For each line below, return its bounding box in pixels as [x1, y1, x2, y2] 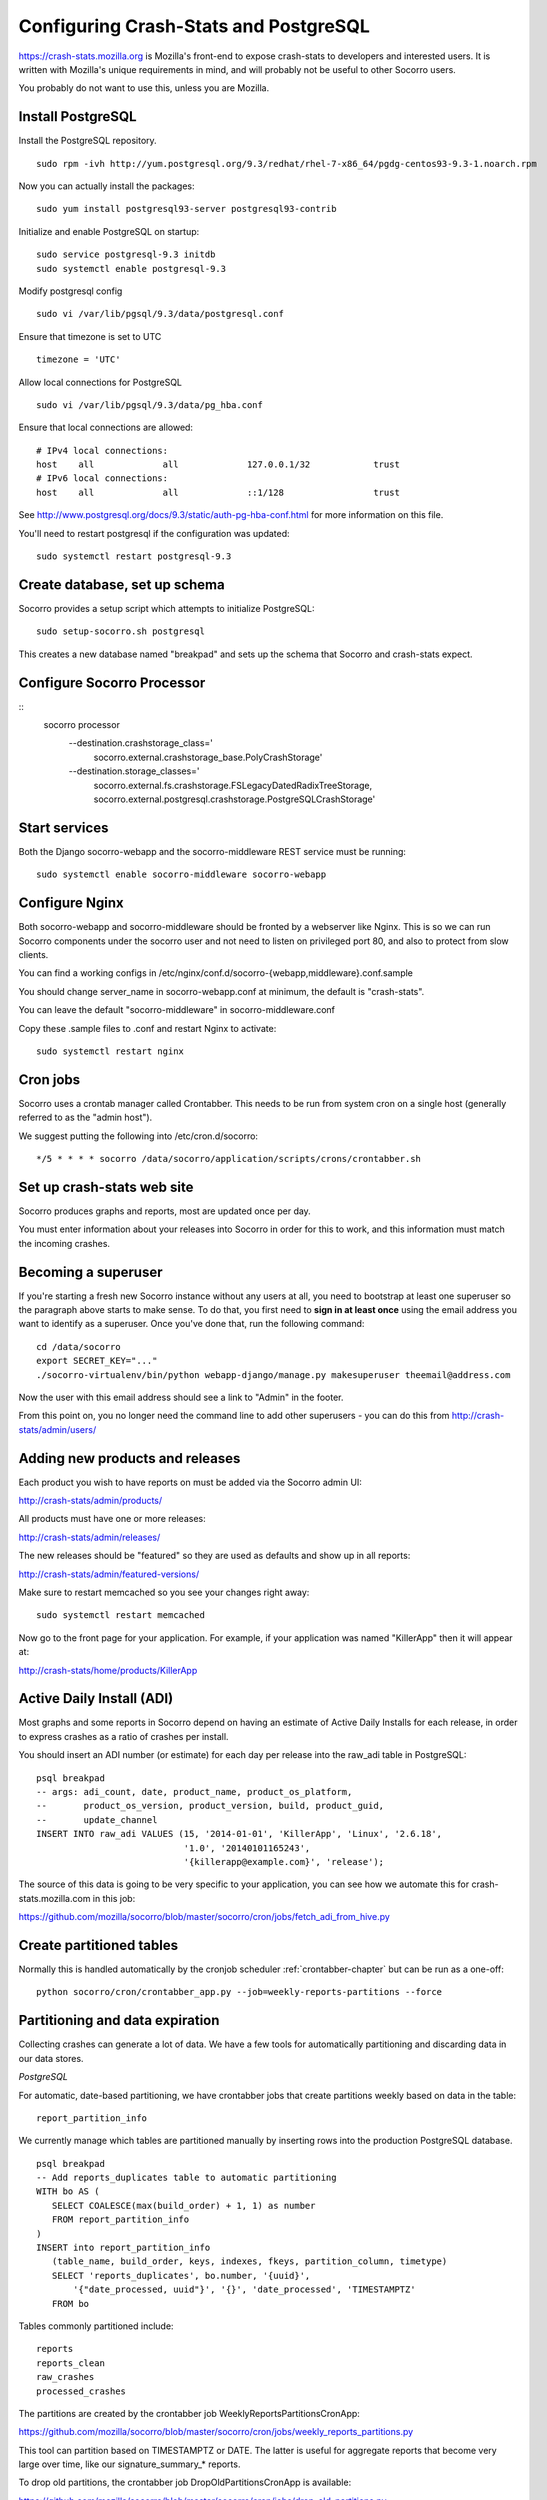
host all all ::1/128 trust [36, 486, 400, 498]
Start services [18, 819, 109, 836]
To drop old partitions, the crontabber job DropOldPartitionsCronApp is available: [18, 2476, 352, 2489]
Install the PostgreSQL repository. [18, 135, 157, 147]
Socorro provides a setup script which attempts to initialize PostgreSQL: [18, 602, 315, 614]
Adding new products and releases [18, 1450, 241, 1467]
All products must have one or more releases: [18, 1513, 206, 1525]
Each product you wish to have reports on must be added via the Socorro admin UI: [18, 1476, 362, 1488]
